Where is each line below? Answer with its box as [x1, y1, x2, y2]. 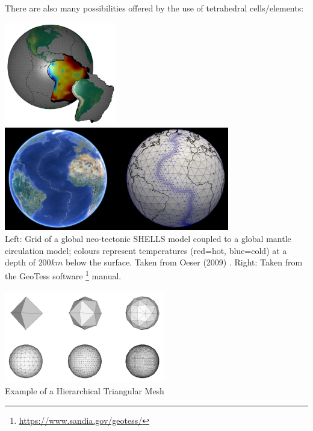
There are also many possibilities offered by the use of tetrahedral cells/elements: [5, 2, 304, 14]
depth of [5, 256, 36, 268]
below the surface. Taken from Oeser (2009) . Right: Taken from [65, 256, 303, 268]
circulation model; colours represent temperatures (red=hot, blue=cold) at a [5, 244, 287, 256]
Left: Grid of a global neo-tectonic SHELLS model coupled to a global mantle [5, 232, 291, 244]
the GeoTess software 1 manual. [5, 268, 122, 282]
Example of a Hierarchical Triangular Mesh [5, 385, 164, 397]
